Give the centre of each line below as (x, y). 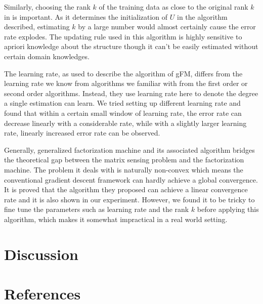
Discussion (41, 254)
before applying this (228, 209)
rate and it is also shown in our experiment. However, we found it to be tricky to (129, 199)
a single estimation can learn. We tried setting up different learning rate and (122, 103)
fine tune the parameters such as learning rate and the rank (97, 209)
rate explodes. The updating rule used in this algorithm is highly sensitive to (123, 36)
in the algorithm (202, 16)
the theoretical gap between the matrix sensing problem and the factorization (124, 160)
